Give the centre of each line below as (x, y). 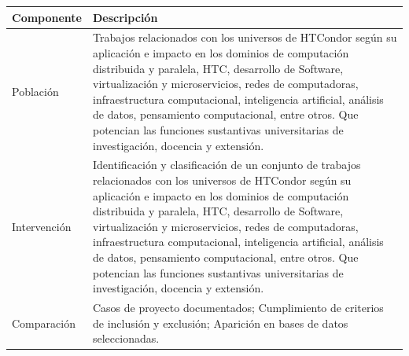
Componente (47, 17)
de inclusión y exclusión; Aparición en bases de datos (221, 323)
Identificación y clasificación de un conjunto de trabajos (227, 165)
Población (35, 91)
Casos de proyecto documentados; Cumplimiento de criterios (238, 307)
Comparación (44, 323)
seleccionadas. (126, 338)
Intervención (42, 226)
